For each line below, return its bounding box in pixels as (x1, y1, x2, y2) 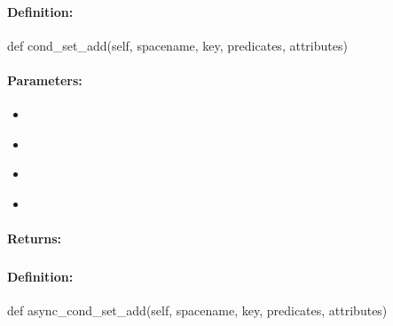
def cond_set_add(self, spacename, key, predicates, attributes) (7, 36, 348, 54)
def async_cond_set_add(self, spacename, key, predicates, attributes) (7, 300, 388, 319)
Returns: (7, 229, 62, 248)
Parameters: (7, 70, 83, 89)
